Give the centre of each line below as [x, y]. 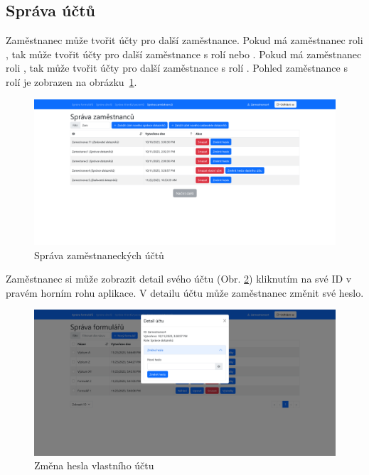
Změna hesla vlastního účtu [94, 465]
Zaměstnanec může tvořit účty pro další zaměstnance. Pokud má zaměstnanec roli [184, 40]
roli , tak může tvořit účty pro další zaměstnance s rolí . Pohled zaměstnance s [177, 68]
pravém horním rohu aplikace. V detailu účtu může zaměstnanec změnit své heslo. [185, 292]
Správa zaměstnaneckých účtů [99, 255]
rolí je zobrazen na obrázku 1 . [71, 81]
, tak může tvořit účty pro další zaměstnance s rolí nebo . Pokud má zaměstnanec [184, 54]
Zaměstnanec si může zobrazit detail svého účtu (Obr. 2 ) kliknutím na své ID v [179, 279]
